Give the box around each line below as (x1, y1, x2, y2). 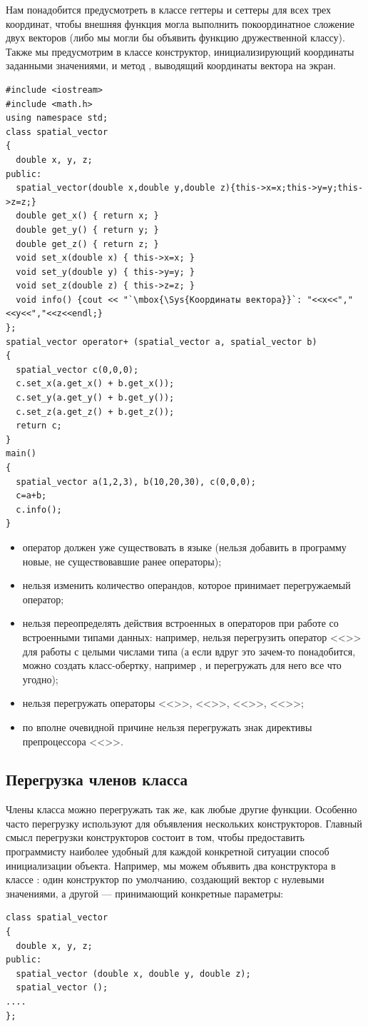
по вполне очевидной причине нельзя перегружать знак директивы (22, 719, 312, 734)
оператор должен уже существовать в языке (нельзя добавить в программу (22, 539, 347, 554)
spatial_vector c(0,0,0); (16, 364, 139, 375)
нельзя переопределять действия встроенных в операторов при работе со (22, 615, 339, 630)
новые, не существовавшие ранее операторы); (22, 553, 222, 568)
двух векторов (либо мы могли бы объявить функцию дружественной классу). (6, 30, 345, 45)
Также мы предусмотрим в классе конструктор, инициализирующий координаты (6, 44, 354, 59)
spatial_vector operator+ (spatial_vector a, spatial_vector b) (6, 336, 317, 347)
